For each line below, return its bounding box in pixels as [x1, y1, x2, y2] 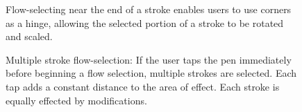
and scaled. [6, 29, 53, 44]
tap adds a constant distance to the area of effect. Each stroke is [6, 79, 280, 93]
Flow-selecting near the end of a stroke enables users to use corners [6, 2, 292, 16]
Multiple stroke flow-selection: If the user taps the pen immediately [6, 52, 292, 66]
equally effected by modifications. [6, 93, 147, 107]
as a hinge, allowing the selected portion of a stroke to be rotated [6, 15, 284, 30]
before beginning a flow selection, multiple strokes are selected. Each [6, 66, 297, 80]
